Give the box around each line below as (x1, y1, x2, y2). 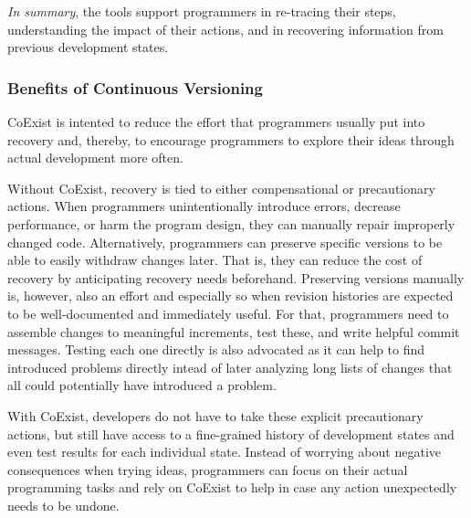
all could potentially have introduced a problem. (7, 375, 277, 395)
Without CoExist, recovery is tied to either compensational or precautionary (7, 178, 435, 197)
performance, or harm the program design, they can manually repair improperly (7, 214, 455, 233)
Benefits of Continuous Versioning (7, 76, 263, 99)
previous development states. (7, 37, 169, 57)
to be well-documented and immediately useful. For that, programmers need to (7, 303, 449, 322)
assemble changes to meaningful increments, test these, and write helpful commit (7, 322, 460, 341)
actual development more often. (7, 148, 183, 167)
